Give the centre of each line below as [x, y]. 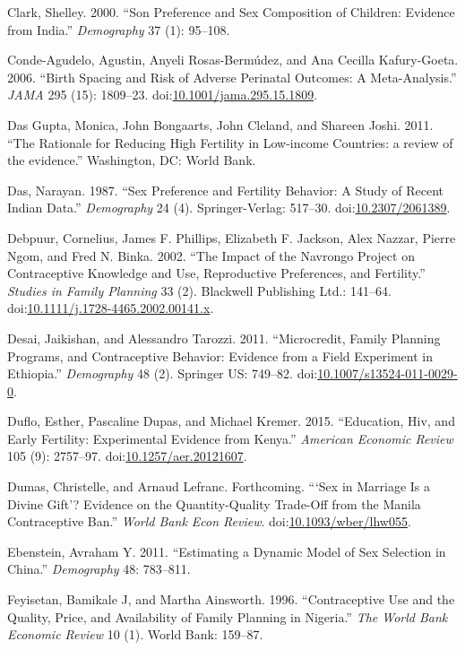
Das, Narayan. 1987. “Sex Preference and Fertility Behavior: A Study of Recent [225, 190]
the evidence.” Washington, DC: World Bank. [132, 160]
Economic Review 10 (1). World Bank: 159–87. [135, 634]
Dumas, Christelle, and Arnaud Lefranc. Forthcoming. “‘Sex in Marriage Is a [219, 486]
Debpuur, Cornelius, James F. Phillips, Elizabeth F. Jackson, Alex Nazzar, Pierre [232, 237]
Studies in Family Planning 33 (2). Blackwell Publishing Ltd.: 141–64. [199, 290]
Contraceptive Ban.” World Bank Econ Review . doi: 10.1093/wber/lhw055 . [209, 521]
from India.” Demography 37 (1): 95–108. [119, 29]
